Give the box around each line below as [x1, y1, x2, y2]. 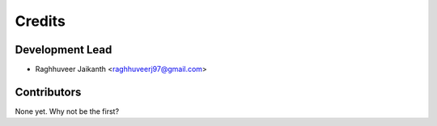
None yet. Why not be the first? [15, 106, 120, 116]
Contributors [15, 85, 82, 99]
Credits [15, 12, 66, 30]
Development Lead [15, 43, 112, 57]
